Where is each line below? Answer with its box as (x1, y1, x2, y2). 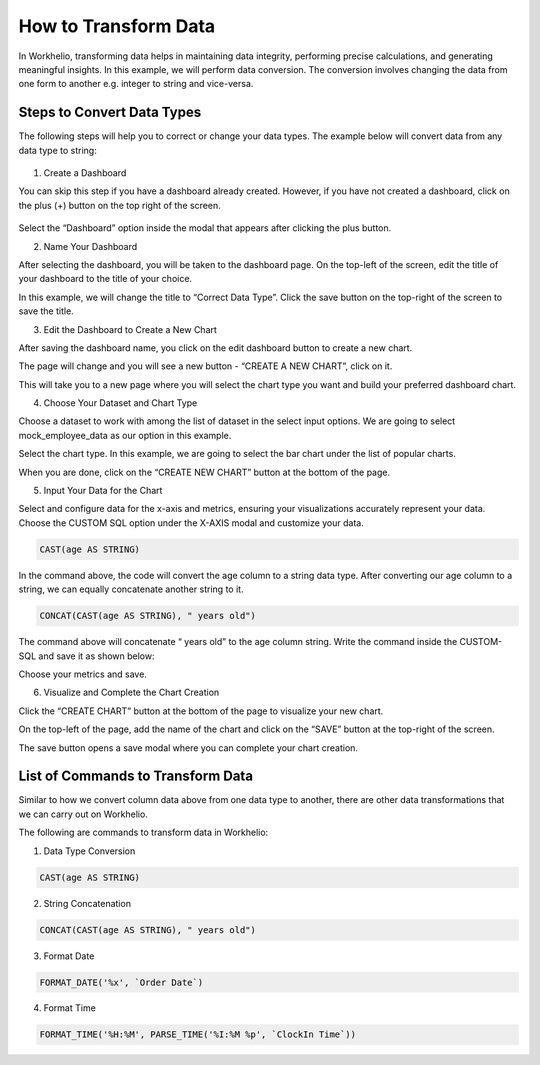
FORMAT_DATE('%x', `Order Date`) (39, 976, 204, 988)
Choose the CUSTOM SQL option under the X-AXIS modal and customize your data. (18, 516, 364, 529)
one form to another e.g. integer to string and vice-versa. (18, 78, 254, 90)
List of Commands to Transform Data (18, 768, 254, 785)
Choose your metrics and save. (18, 668, 147, 680)
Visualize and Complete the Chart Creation (43, 686, 220, 699)
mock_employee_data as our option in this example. (18, 429, 232, 441)
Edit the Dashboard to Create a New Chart (43, 323, 217, 335)
